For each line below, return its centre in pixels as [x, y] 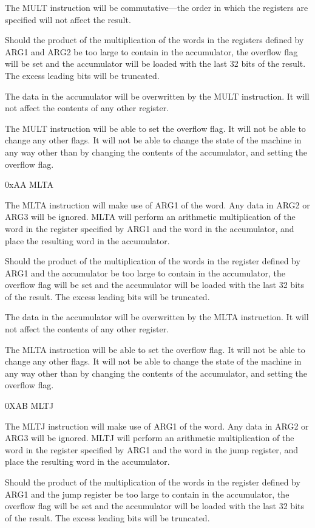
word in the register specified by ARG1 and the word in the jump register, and [151, 449]
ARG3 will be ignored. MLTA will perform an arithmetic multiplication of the [150, 217]
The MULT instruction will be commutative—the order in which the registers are [157, 7]
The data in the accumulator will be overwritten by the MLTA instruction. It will [157, 317]
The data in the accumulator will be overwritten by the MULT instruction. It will [157, 96]
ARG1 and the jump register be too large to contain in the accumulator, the [147, 494]
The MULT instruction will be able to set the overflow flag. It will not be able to [155, 128]
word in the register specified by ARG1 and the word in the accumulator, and [150, 228]
